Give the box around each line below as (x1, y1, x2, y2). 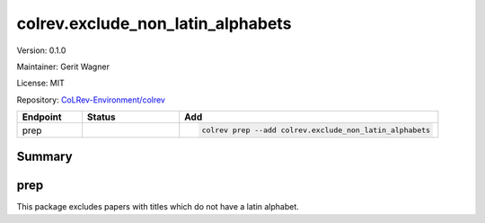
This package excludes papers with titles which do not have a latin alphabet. (16, 201, 300, 212)
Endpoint (22, 111, 62, 123)
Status (86, 111, 116, 123)
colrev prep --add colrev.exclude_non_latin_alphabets (201, 126, 431, 135)
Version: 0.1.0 (16, 45, 66, 56)
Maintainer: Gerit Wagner (16, 61, 110, 72)
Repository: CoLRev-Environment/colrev (16, 94, 166, 105)
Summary (16, 149, 73, 165)
